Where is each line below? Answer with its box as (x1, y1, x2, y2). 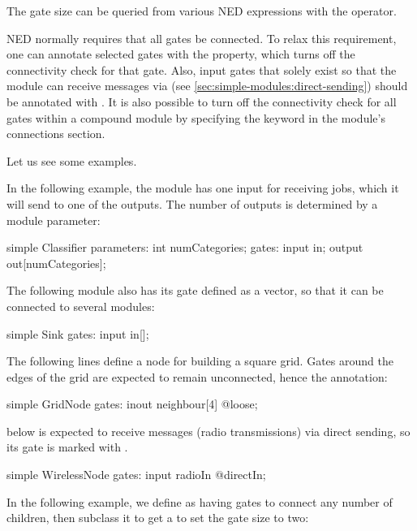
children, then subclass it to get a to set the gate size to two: (6, 509, 309, 526)
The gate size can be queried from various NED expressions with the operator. (6, 2, 397, 19)
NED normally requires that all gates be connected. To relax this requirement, (6, 29, 397, 46)
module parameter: (6, 211, 101, 228)
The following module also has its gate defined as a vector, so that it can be (6, 282, 384, 299)
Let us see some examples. (6, 152, 137, 169)
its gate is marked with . (6, 438, 128, 455)
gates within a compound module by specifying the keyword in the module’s (6, 109, 385, 126)
